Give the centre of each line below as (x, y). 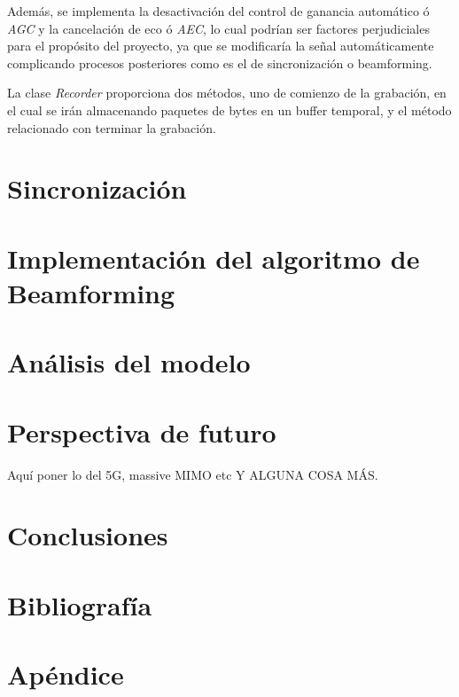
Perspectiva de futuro (142, 431)
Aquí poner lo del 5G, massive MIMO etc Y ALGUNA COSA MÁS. (193, 474)
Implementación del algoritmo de (214, 258)
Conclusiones (88, 535)
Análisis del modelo (129, 362)
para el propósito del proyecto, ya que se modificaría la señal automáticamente (221, 46)
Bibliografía (80, 604)
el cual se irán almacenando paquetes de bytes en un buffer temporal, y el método (229, 110)
